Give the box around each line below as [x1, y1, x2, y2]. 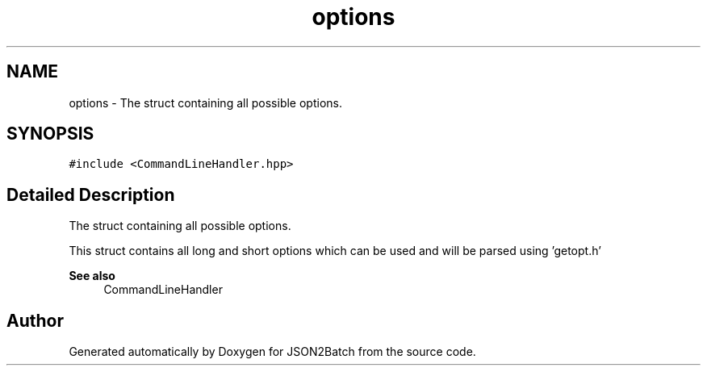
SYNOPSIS [6, 123, 94, 144]
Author [6, 310, 64, 331]
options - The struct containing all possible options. [69, 95, 342, 110]
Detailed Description [6, 184, 175, 205]
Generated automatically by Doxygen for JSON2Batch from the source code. [69, 345, 476, 359]
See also [69, 269, 115, 283]
